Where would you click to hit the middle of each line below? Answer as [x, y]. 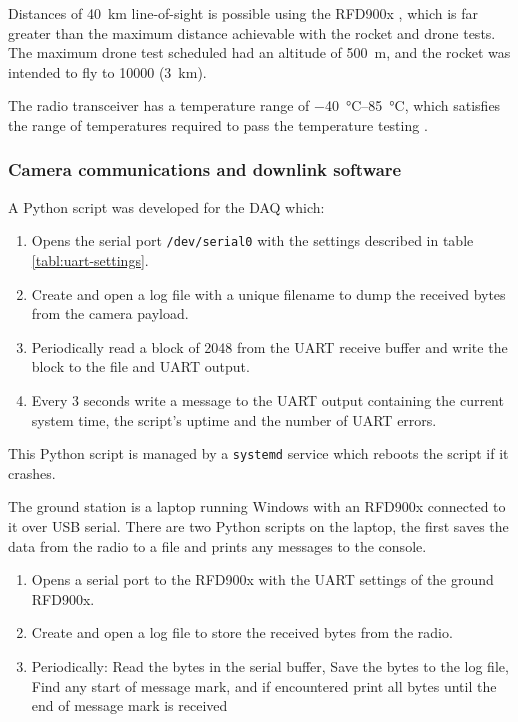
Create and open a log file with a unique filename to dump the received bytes [268, 293]
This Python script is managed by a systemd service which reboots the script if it [258, 453]
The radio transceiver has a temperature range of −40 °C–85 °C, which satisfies [254, 105]
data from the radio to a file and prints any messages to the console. [217, 545]
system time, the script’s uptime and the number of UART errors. [234, 419]
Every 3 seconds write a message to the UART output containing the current [267, 400]
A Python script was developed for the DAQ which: [166, 206]
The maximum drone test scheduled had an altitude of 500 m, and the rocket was [259, 52]
